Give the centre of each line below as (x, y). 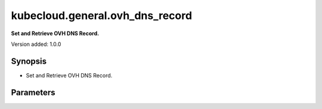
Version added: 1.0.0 (36, 44)
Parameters (33, 92)
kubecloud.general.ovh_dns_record (102, 15)
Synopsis (29, 61)
